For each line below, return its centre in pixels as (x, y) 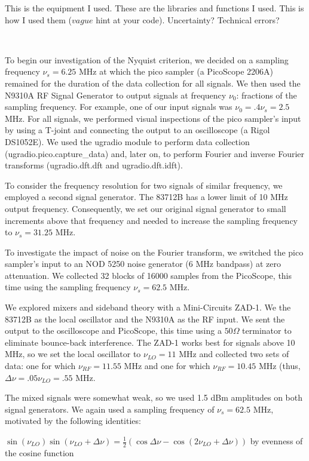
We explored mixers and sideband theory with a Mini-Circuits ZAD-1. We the (148, 307)
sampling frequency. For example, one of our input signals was (119, 107)
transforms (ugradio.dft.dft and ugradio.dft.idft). (94, 165)
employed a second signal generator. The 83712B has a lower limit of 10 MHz (146, 197)
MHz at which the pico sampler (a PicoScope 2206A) (176, 71)
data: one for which (40, 366)
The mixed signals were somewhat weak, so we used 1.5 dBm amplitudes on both (154, 397)
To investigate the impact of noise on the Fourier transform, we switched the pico (154, 252)
